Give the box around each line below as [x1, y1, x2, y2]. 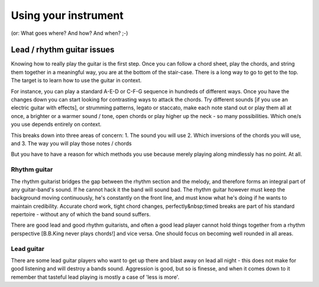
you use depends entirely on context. [11, 121, 102, 128]
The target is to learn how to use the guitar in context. [11, 77, 142, 84]
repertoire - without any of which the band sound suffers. [11, 211, 151, 218]
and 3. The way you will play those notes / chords [11, 139, 132, 147]
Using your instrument [11, 9, 124, 22]
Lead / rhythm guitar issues [11, 45, 115, 55]
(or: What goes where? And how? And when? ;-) [11, 30, 128, 37]
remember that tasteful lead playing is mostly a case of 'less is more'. [11, 273, 180, 281]
